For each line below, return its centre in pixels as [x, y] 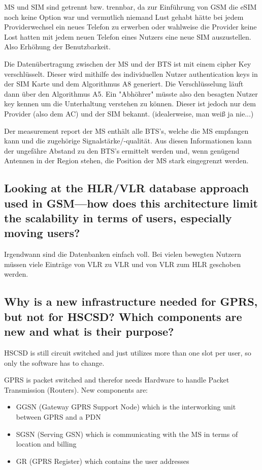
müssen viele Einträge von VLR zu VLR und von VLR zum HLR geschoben [122, 264]
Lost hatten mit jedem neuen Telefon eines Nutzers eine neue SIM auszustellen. [128, 36]
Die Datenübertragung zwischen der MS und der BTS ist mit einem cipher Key [128, 63]
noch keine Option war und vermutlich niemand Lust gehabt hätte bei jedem [124, 17]
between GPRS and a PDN [58, 417]
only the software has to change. [54, 362]
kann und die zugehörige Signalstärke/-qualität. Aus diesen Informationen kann [128, 141]
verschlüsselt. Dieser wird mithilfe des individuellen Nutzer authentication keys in [131, 74]
